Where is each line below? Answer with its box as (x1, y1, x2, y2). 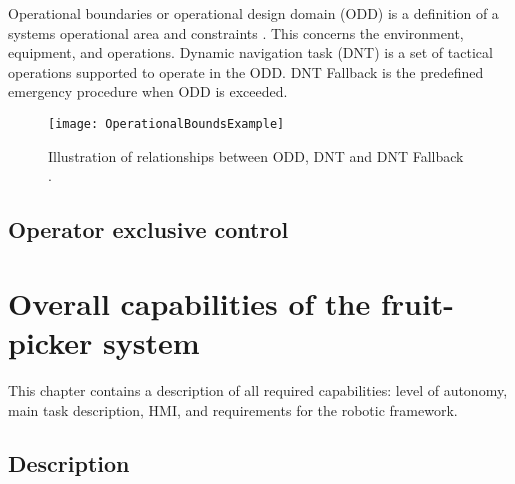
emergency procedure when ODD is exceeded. (8, 81, 288, 102)
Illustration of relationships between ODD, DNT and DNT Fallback (48, 145, 464, 166)
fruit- (380, 282, 455, 323)
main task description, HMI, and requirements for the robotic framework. (8, 399, 458, 420)
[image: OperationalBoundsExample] (48, 116, 285, 131)
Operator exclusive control (8, 214, 289, 245)
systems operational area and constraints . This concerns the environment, (8, 22, 464, 43)
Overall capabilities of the (8, 282, 371, 323)
